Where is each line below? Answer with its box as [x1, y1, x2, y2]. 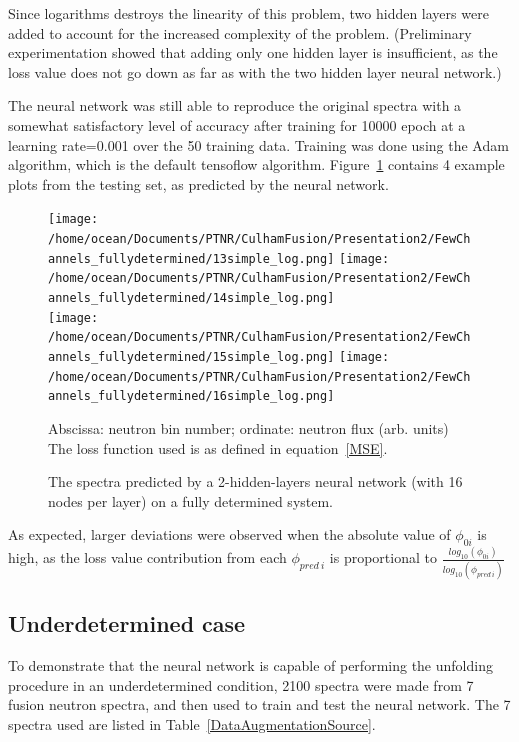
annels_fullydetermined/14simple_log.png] [48, 290, 335, 305]
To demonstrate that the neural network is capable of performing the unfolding [8, 654, 493, 675]
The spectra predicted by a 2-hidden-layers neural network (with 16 [48, 471, 463, 492]
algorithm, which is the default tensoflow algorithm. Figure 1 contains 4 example [8, 154, 505, 175]
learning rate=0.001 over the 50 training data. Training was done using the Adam [8, 134, 509, 155]
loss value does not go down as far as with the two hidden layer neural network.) [8, 61, 502, 82]
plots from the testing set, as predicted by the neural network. [8, 173, 389, 194]
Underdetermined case [8, 608, 246, 639]
